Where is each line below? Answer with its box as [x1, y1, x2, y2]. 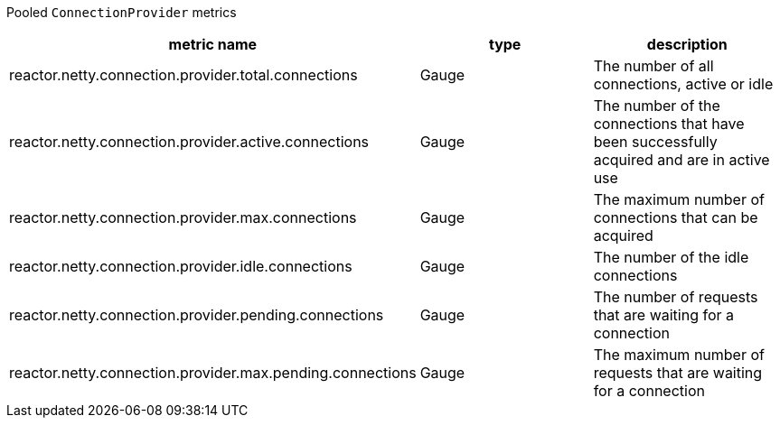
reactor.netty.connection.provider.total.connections [9, 66, 358, 84]
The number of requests [593, 288, 758, 306]
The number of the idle [593, 248, 749, 266]
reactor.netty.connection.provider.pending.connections [9, 306, 384, 324]
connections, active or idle [593, 75, 774, 93]
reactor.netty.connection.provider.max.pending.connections [9, 364, 417, 382]
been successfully [593, 133, 718, 151]
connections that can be [593, 208, 758, 226]
